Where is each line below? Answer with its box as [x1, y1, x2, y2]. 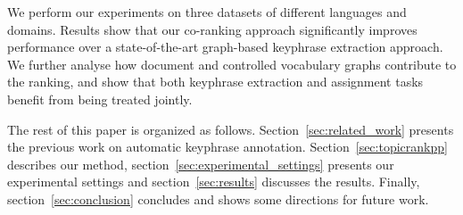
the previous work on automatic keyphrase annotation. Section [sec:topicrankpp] [7, 137, 448, 156]
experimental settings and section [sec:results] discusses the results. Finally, [7, 172, 420, 191]
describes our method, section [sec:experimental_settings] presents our [7, 154, 394, 173]
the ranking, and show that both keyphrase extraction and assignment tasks [7, 72, 424, 91]
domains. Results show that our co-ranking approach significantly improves [7, 20, 418, 38]
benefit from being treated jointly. [7, 89, 193, 108]
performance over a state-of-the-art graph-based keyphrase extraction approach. [7, 37, 443, 56]
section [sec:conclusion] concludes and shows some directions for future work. [7, 189, 429, 208]
